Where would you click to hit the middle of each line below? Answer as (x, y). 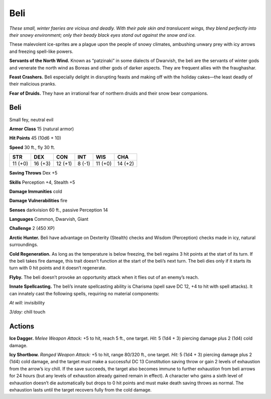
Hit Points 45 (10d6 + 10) (35, 138)
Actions (22, 326)
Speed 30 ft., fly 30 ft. (32, 147)
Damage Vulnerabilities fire (38, 201)
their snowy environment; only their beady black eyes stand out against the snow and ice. (102, 35)
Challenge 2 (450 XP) (32, 228)
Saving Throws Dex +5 (33, 173)
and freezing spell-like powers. (41, 51)
